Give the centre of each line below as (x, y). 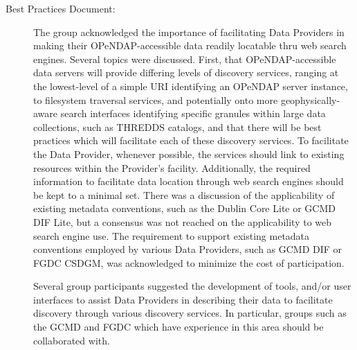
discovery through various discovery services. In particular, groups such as (190, 313)
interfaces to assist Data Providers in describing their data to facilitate (183, 299)
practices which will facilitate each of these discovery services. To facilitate (191, 140)
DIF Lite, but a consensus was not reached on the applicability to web (183, 221)
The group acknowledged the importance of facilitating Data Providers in (189, 32)
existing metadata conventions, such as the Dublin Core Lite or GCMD (184, 208)
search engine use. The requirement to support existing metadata (172, 235)
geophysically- (310, 99)
